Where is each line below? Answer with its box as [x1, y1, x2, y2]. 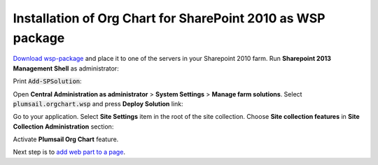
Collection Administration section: [13, 122, 114, 131]
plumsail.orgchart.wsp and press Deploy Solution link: [13, 99, 183, 108]
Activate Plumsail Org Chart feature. [13, 135, 119, 143]
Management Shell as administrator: [13, 64, 119, 73]
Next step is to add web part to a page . [13, 148, 126, 157]
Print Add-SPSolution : [13, 77, 82, 85]
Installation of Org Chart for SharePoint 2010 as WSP [13, 10, 325, 26]
